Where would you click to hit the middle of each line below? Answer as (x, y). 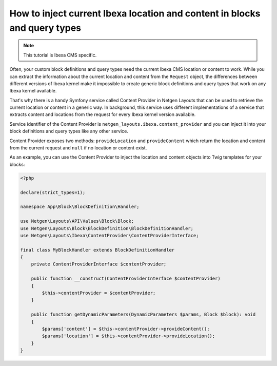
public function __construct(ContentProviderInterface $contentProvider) (126, 279)
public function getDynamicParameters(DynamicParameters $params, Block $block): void (143, 315)
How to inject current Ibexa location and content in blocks (135, 13)
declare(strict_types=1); (53, 192)
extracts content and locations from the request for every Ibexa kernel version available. (103, 114)
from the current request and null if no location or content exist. (78, 148)
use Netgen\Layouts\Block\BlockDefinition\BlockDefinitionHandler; (107, 228)
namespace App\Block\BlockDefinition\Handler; (80, 207)
